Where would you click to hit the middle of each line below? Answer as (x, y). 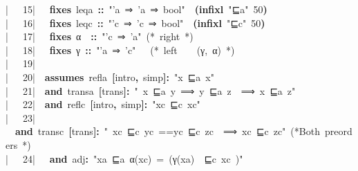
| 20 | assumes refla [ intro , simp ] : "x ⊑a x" (110, 76)
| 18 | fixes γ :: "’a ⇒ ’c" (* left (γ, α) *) (120, 49)
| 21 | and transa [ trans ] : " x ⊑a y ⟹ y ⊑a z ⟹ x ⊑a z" (151, 90)
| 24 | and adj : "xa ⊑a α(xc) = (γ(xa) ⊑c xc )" (124, 158)
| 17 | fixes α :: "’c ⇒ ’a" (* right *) (100, 36)
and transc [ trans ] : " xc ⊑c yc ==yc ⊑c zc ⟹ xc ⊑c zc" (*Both (168, 131)
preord (338, 131)
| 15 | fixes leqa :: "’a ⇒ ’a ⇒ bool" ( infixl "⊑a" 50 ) (136, 9)
